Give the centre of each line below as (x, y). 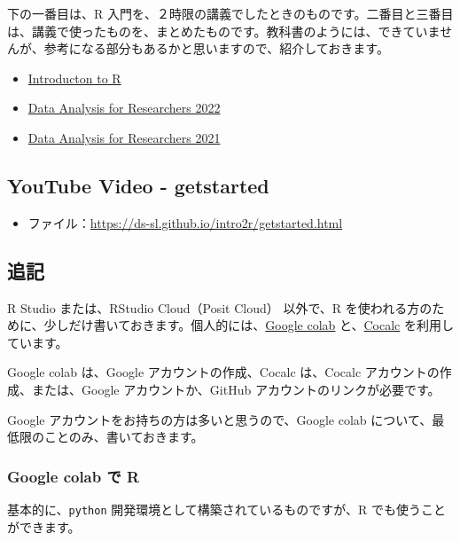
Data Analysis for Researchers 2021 (124, 137)
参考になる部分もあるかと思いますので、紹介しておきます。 (216, 48)
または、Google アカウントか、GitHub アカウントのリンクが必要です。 (236, 389)
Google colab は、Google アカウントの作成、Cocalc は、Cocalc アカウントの (223, 372)
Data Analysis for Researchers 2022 (124, 108)
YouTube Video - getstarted (138, 185)
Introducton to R (74, 78)
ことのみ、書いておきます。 (124, 437)
